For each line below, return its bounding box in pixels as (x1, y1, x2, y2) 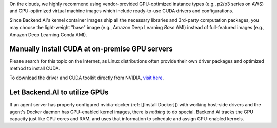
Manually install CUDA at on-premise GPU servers (9, 45, 173, 54)
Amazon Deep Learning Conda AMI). (9, 31, 87, 38)
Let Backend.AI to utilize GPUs (9, 88, 109, 97)
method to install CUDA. (9, 65, 61, 71)
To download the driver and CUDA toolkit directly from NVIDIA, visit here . (9, 74, 164, 81)
